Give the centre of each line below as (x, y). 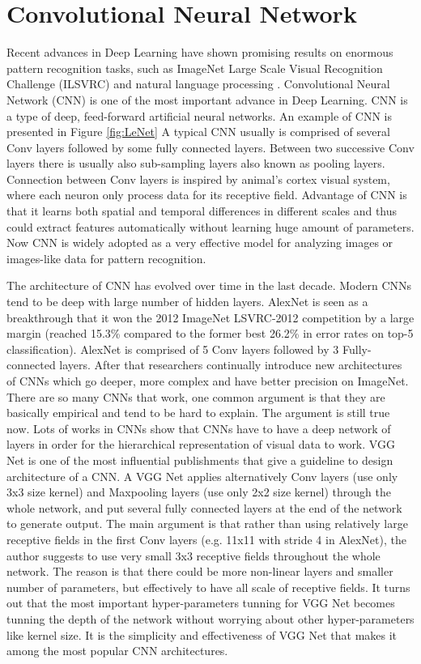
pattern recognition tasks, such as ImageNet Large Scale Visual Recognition (195, 68)
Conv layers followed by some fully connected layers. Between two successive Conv (210, 147)
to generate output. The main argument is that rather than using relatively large (207, 524)
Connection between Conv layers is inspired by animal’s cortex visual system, (198, 179)
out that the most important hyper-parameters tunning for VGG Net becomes (201, 603)
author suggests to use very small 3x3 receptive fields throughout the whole (193, 555)
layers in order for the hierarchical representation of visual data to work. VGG (201, 444)
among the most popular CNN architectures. (117, 651)
